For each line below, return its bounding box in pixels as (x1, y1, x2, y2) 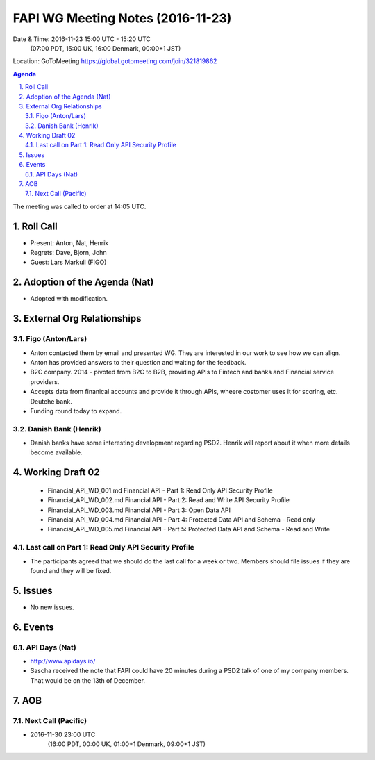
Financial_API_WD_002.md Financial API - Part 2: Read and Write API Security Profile (47, 496, 290, 504)
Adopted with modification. (30, 295, 108, 303)
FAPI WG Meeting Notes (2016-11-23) (12, 10, 232, 26)
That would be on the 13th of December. (30, 676, 146, 684)
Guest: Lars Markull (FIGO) (30, 258, 107, 267)
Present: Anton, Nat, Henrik (30, 238, 109, 247)
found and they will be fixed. (30, 566, 112, 575)
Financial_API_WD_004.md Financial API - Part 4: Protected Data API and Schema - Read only (47, 515, 315, 524)
